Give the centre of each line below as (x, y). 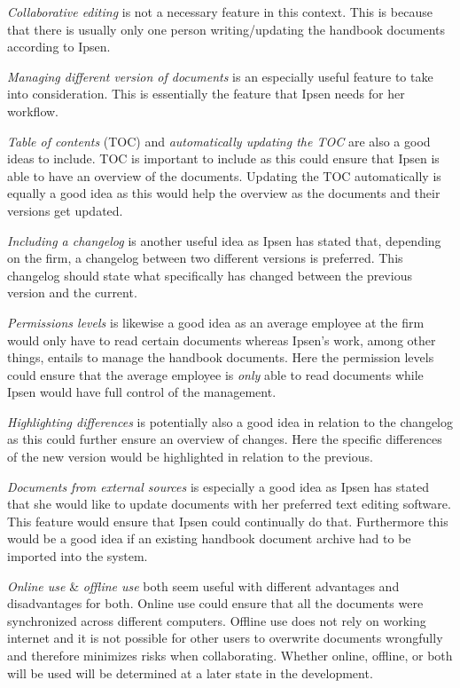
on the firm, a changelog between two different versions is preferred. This (205, 258)
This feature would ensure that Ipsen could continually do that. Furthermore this (228, 521)
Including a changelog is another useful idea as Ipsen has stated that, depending (224, 240)
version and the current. (72, 293)
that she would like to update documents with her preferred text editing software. (229, 504)
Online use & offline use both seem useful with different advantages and (203, 585)
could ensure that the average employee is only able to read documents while (215, 374)
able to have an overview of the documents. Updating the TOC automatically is (224, 175)
